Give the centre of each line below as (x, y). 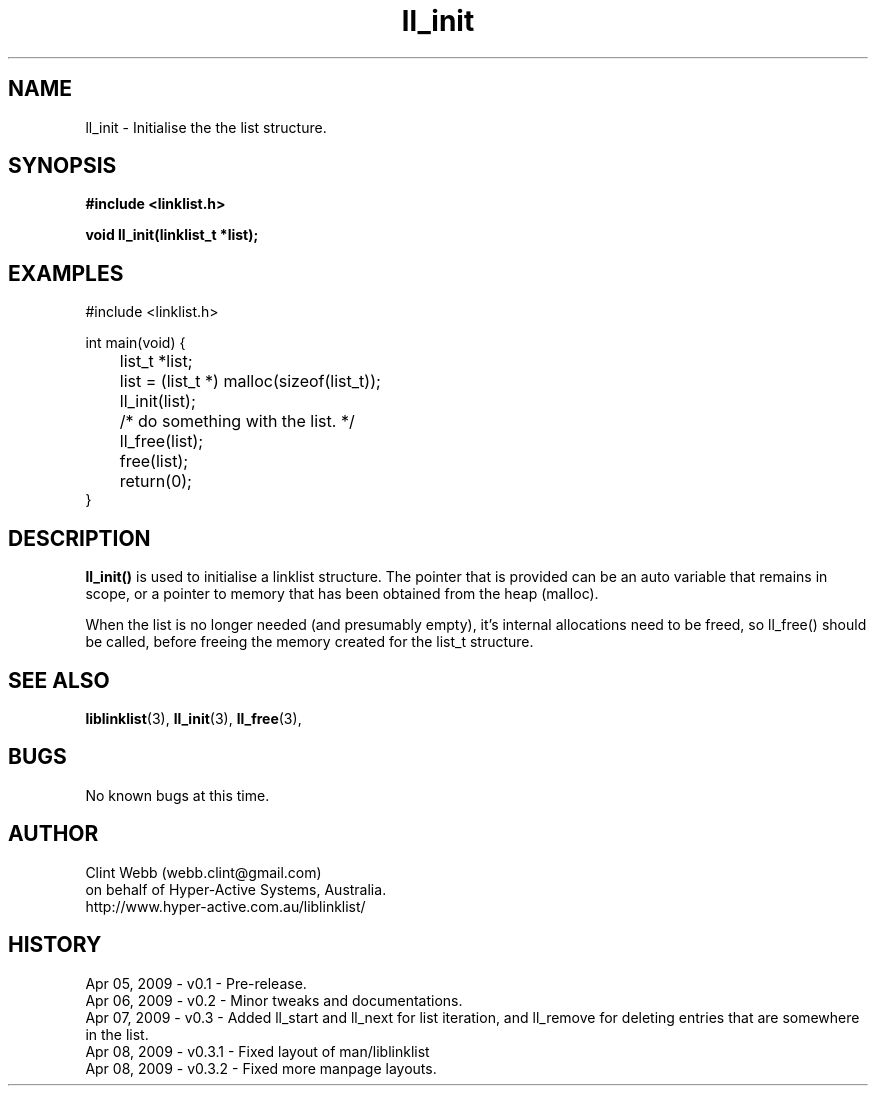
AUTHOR (53, 834)
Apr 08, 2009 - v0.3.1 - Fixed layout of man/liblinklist (257, 1051)
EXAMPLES (66, 273)
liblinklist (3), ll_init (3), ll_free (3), (193, 718)
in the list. (117, 1034)
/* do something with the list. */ (237, 421)
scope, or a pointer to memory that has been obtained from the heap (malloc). (342, 594)
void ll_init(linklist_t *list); (172, 235)
